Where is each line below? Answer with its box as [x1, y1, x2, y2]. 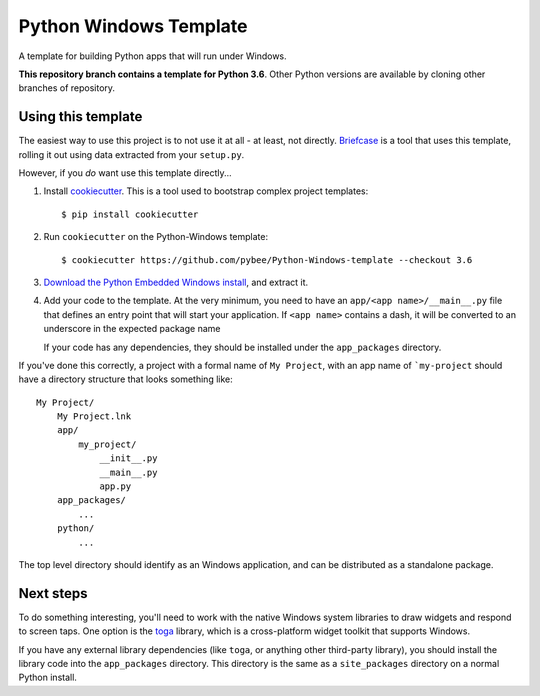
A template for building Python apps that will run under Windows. [18, 50, 287, 62]
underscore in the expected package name [43, 323, 221, 335]
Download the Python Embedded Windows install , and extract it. [43, 276, 309, 288]
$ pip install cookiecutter [61, 208, 199, 220]
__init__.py [99, 453, 158, 464]
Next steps [18, 585, 88, 602]
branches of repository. [18, 82, 115, 94]
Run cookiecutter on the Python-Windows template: [43, 231, 269, 243]
